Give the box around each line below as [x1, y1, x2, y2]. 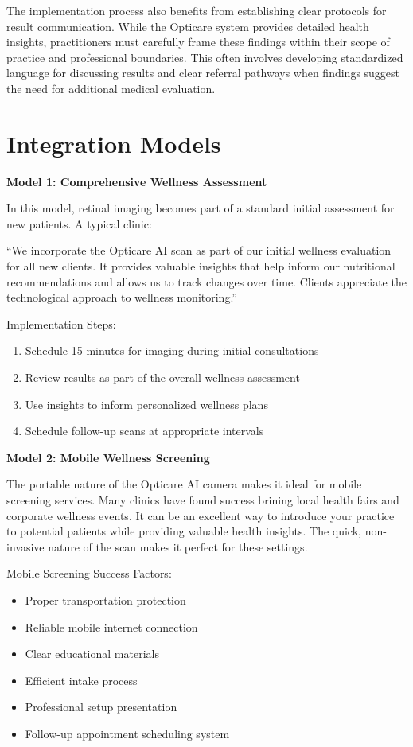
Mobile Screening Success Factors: [6, 565, 172, 582]
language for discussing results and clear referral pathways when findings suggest [6, 64, 400, 81]
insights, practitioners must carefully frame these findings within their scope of [6, 33, 390, 50]
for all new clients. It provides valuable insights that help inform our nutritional [6, 258, 395, 274]
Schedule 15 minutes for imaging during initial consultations [25, 342, 319, 359]
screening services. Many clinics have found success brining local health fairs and [6, 492, 399, 508]
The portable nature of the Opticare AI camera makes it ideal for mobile [6, 476, 362, 492]
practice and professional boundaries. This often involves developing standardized [6, 49, 403, 65]
